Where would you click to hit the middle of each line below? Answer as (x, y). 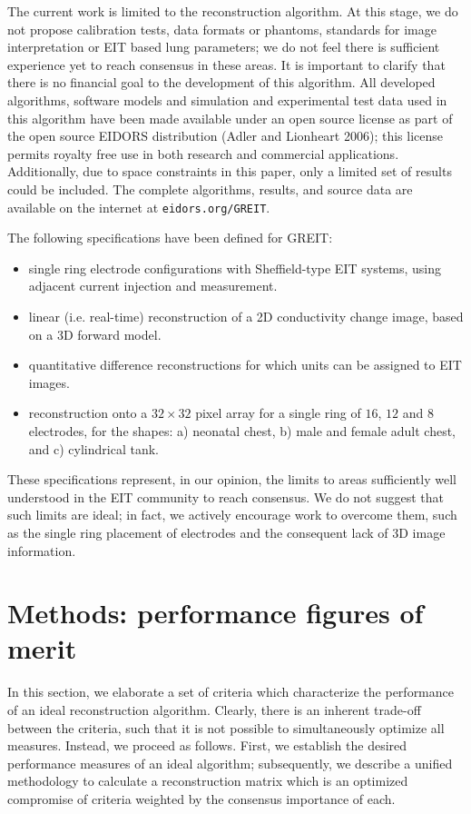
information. (42, 550)
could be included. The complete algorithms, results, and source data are (210, 189)
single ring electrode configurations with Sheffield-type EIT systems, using (235, 268)
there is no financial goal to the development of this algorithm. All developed (221, 82)
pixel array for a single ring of (278, 413)
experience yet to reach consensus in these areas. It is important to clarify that (226, 64)
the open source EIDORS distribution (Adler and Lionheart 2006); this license (226, 136)
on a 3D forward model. (95, 334)
